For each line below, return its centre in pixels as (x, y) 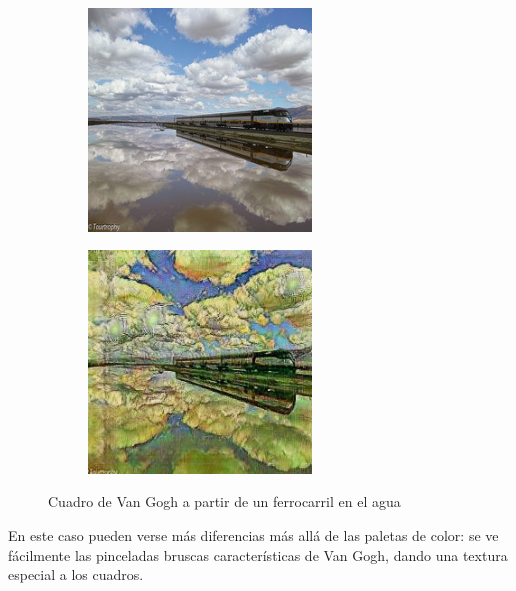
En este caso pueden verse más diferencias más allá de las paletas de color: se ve (253, 534)
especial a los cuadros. (76, 574)
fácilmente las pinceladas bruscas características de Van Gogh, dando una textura (258, 554)
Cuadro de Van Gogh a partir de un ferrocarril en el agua (224, 501)
